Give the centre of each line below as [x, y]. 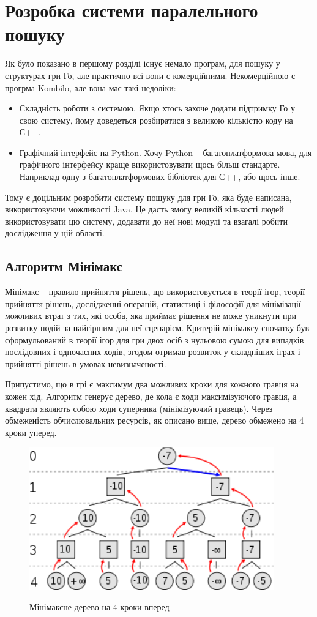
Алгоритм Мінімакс [64, 266]
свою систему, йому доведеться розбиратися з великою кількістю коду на [156, 120]
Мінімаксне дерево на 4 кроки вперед [99, 607]
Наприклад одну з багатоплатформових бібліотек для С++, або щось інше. [160, 177]
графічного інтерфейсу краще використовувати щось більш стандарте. [150, 164]
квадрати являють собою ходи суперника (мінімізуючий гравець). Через [139, 408]
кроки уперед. [31, 432]
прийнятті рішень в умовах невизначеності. [86, 363]
